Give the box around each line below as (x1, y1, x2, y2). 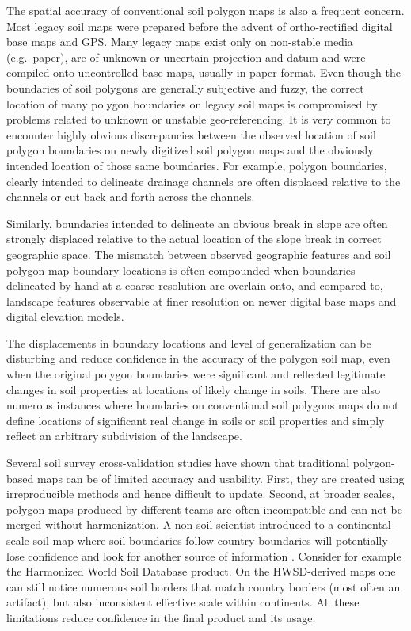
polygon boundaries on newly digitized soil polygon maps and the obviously (6, 142, 374, 158)
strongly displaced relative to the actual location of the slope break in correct (6, 230, 382, 247)
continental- (337, 516, 395, 533)
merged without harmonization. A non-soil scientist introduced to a (6, 516, 334, 533)
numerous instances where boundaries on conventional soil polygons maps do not (6, 397, 399, 413)
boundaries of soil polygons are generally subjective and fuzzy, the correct (6, 79, 364, 96)
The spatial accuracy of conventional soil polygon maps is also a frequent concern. (6, 2, 405, 18)
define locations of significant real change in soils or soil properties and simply (6, 412, 385, 428)
